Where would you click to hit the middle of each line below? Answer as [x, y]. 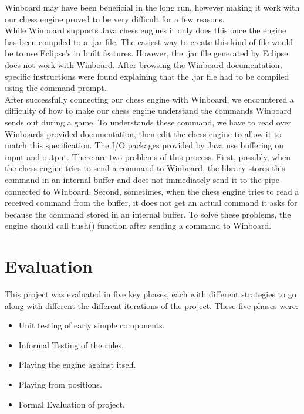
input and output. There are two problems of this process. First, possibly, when [148, 156]
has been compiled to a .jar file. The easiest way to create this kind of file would [149, 41]
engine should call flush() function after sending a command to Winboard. [138, 225]
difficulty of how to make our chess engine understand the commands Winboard [148, 111]
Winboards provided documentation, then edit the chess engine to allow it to [143, 133]
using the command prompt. [56, 88]
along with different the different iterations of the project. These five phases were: [151, 305]
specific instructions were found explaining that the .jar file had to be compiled [147, 76]
